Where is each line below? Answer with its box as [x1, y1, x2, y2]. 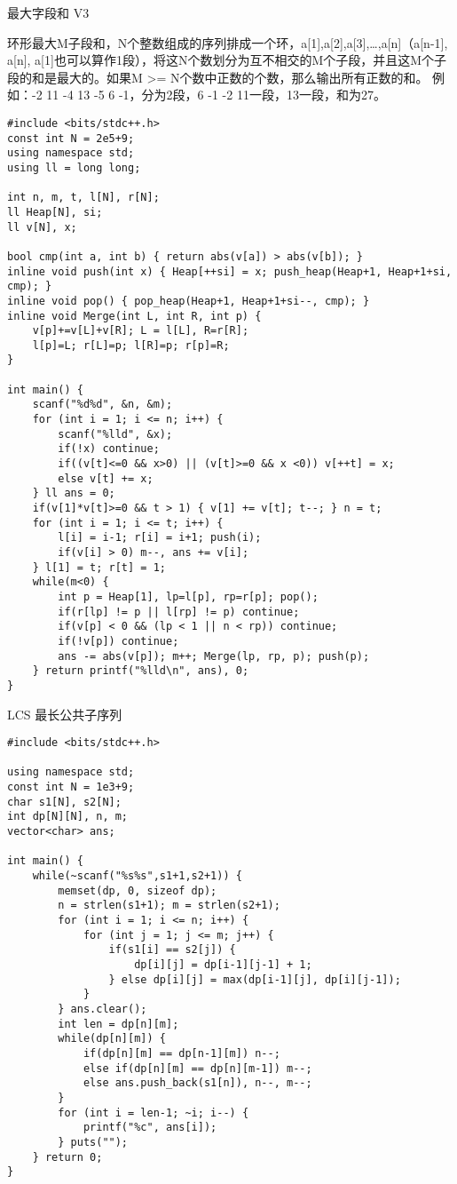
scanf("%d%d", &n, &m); [32, 398, 173, 411]
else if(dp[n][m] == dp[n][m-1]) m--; [83, 1061, 312, 1075]
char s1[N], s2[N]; [7, 795, 122, 808]
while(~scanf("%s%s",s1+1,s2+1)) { [32, 870, 242, 883]
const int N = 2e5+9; [7, 131, 135, 145]
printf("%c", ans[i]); [83, 1121, 217, 1134]
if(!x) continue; [58, 442, 160, 456]
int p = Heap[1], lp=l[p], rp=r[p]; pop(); [58, 590, 319, 603]
